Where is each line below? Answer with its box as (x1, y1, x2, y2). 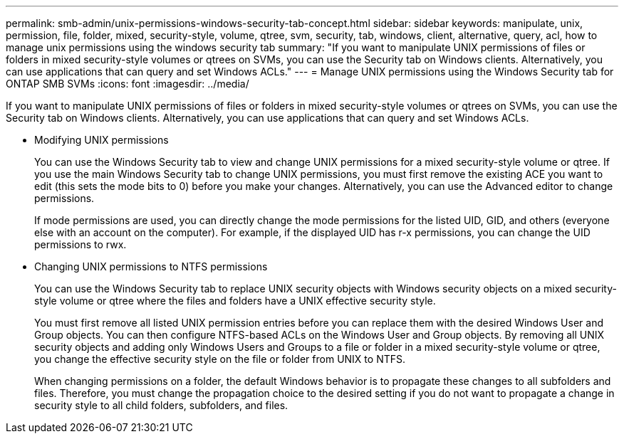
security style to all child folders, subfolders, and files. (34, 399, 288, 411)
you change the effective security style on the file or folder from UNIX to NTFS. (34, 353, 406, 365)
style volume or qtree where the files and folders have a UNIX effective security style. (34, 295, 436, 307)
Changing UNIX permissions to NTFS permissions (34, 260, 268, 273)
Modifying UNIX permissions (34, 134, 169, 146)
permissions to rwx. (34, 238, 127, 250)
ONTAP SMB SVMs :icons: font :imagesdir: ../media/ (6, 78, 249, 90)
